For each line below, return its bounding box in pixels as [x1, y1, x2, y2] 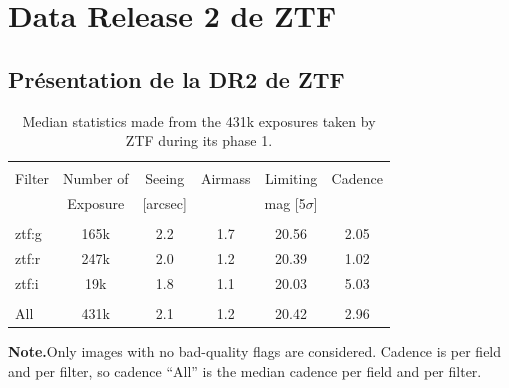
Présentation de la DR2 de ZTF [8, 63, 345, 94]
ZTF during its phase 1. [125, 130, 273, 151]
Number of [63, 168, 129, 189]
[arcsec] [142, 193, 187, 214]
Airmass [200, 168, 251, 189]
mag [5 [264, 193, 306, 214]
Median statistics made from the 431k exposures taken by [22, 110, 376, 131]
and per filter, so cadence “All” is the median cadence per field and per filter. [8, 360, 482, 381]
